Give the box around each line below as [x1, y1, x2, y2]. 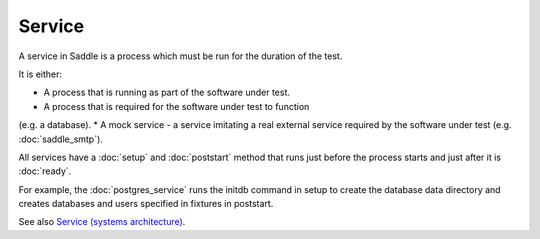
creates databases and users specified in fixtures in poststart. [18, 198, 274, 210]
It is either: [18, 68, 63, 80]
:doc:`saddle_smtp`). [18, 133, 104, 145]
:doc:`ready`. [18, 165, 72, 177]
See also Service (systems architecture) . [18, 216, 186, 228]
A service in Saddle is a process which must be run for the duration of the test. [18, 50, 343, 62]
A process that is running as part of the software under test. [43, 86, 290, 99]
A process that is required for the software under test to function [43, 100, 310, 112]
